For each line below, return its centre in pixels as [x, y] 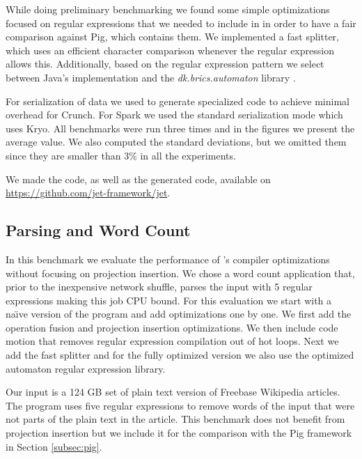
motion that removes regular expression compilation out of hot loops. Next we [172, 341]
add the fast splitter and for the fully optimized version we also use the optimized [180, 355]
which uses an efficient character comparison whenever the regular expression [170, 50]
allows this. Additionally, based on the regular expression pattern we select [165, 64]
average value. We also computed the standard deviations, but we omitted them [176, 142]
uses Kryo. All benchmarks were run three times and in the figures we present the [180, 128]
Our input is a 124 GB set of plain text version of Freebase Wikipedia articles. [173, 392]
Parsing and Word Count [98, 230]
